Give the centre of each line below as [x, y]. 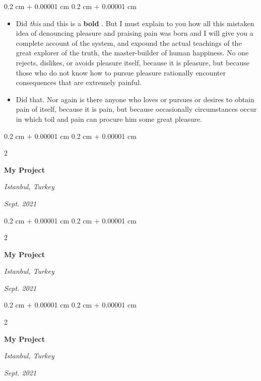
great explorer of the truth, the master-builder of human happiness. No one [132, 53]
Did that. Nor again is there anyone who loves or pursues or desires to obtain [135, 99]
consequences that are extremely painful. [79, 82]
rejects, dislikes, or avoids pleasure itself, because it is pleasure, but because [133, 62]
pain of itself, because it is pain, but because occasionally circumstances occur [136, 109]
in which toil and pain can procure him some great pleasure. [109, 119]
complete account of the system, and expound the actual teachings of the [129, 43]
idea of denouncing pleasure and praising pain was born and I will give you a [135, 33]
